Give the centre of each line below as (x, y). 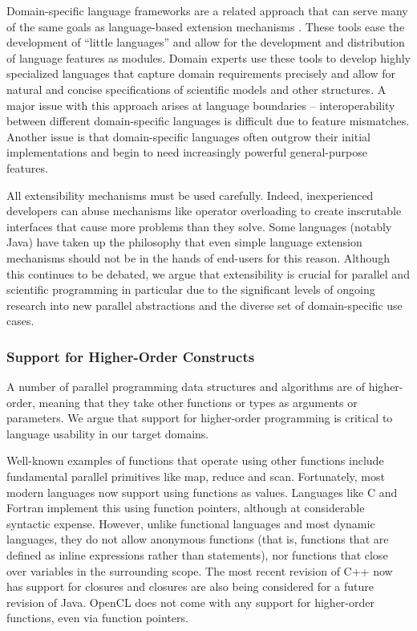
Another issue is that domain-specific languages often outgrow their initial (188, 136)
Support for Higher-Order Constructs (131, 356)
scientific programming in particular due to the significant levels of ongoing (191, 289)
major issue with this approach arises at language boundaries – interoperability (201, 105)
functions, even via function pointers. (97, 618)
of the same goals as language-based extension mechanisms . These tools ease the (206, 26)
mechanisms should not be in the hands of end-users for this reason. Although (198, 257)
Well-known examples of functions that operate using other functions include (195, 460)
